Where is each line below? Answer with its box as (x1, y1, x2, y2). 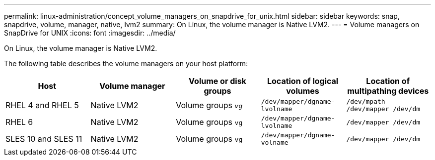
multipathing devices (347, 86, 429, 96)
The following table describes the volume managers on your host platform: (4, 59, 248, 68)
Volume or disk (189, 76, 246, 86)
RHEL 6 (5, 117, 33, 127)
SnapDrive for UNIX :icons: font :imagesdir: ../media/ (4, 29, 176, 37)
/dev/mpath (346, 98, 385, 105)
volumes (286, 86, 319, 96)
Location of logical (267, 76, 339, 86)
